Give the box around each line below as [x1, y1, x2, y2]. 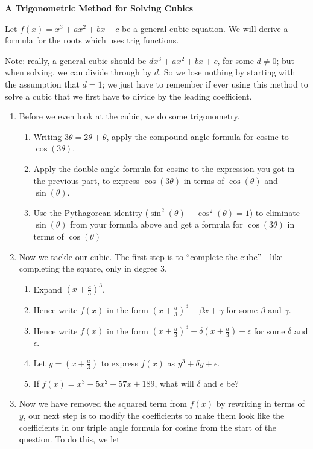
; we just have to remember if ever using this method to [102, 77, 308, 90]
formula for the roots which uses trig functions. [5, 34, 179, 46]
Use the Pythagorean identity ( [33, 206, 149, 218]
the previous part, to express [33, 174, 139, 186]
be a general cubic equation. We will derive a [122, 22, 288, 34]
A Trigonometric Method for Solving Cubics [5, 2, 194, 14]
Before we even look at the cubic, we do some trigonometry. [19, 110, 240, 123]
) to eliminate [249, 206, 300, 218]
